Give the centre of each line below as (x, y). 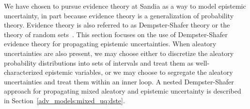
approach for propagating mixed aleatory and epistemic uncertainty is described (123, 91)
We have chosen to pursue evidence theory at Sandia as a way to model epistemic (125, 6)
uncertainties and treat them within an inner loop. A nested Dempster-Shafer (119, 81)
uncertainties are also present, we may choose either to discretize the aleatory (119, 53)
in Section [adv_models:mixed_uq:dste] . (64, 100)
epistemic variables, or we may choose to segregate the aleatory (139, 72)
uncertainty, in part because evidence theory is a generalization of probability (119, 15)
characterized (23, 72)
